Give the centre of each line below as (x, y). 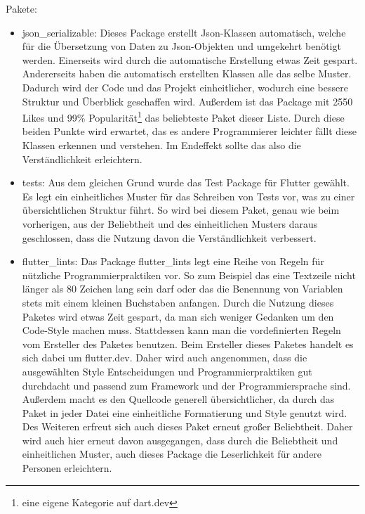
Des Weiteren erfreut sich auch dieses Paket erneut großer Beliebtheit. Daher (187, 426)
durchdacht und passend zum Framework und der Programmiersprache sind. (186, 385)
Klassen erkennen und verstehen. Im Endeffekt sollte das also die (161, 145)
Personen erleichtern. (67, 468)
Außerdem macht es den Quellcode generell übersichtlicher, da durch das (178, 399)
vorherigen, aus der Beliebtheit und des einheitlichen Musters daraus (170, 223)
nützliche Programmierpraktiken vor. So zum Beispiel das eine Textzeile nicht (189, 275)
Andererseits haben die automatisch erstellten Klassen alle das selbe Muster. (187, 73)
